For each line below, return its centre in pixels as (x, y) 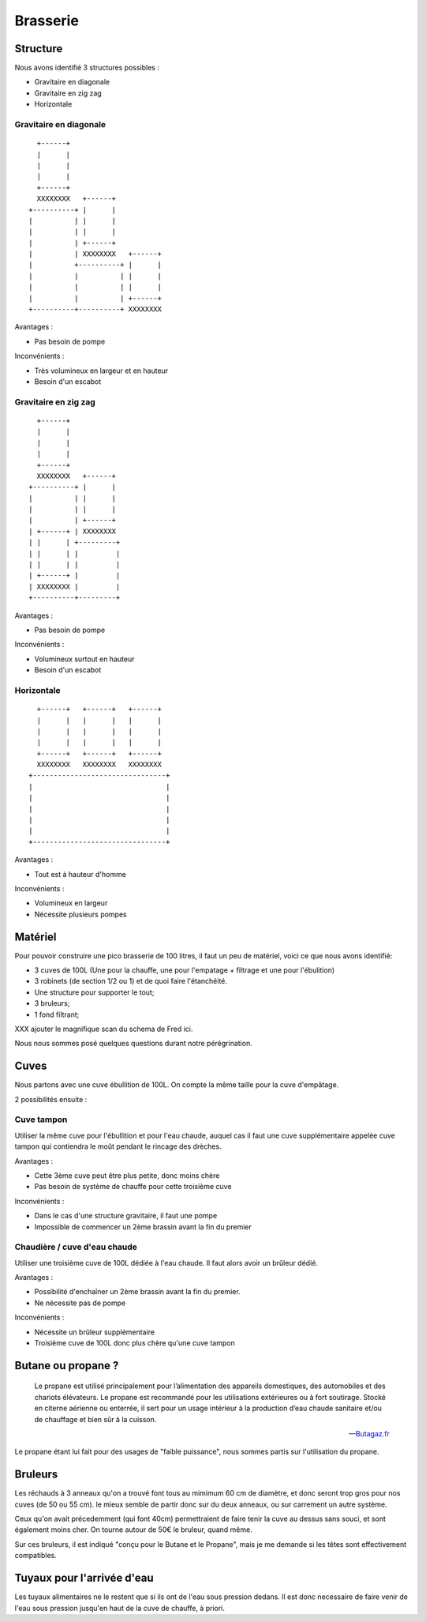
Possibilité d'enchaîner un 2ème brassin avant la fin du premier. (137, 1292)
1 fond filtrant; (57, 1014)
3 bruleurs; (52, 1003)
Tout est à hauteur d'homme (80, 874)
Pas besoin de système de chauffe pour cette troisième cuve (133, 1187)
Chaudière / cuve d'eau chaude (76, 1247)
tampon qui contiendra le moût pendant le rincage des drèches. (118, 1146)
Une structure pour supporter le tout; (94, 992)
